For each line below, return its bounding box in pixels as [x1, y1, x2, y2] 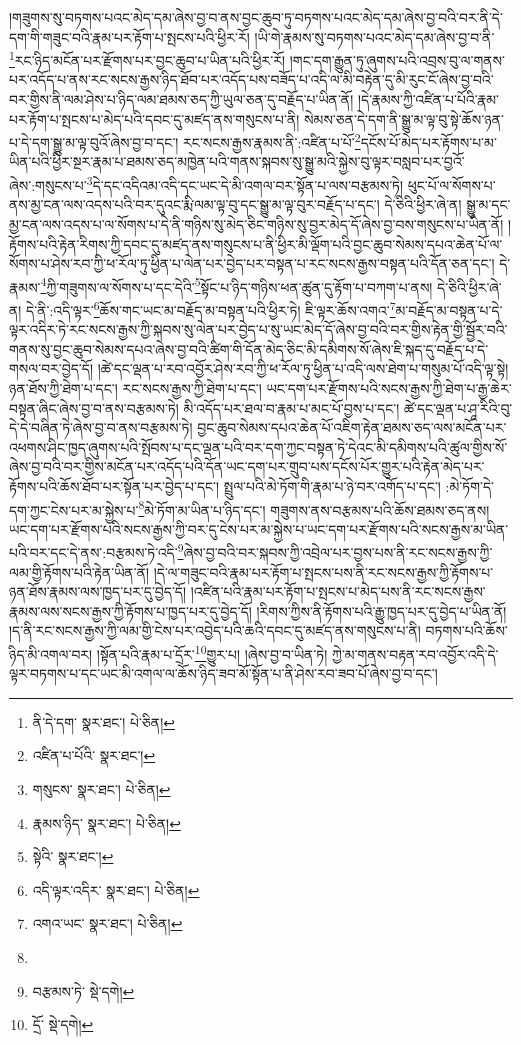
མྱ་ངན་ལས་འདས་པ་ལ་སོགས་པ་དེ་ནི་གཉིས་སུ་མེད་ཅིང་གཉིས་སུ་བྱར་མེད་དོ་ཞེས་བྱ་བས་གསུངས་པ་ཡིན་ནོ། [9, 213, 504, 234]
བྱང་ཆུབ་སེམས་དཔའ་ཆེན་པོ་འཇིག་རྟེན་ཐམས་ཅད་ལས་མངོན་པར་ [197, 417, 507, 438]
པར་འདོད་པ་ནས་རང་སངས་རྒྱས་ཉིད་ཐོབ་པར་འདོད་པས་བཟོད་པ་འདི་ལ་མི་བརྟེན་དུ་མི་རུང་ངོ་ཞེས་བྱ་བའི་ [9, 69, 494, 90]
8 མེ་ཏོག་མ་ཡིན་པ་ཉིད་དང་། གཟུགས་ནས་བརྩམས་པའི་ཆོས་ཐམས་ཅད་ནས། [138, 496, 490, 520]
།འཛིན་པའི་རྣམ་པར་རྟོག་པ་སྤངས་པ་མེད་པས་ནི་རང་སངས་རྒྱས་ [190, 581, 486, 602]
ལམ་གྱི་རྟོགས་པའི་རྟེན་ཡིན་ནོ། [9, 561, 150, 582]
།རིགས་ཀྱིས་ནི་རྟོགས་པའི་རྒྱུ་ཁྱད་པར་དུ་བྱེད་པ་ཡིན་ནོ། [256, 600, 507, 621]
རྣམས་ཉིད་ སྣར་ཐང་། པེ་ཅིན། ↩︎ [32, 812, 181, 833]
